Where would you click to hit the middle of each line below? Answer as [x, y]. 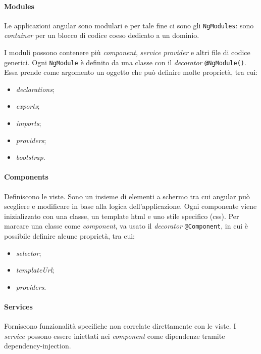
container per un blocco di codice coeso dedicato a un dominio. [102, 35]
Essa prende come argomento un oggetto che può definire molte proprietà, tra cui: [131, 72]
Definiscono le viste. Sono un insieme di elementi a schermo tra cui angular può [127, 196]
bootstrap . [31, 157]
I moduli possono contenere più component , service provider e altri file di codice [127, 52]
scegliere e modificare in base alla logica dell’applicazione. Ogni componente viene [130, 206]
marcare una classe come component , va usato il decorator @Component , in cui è [126, 226]
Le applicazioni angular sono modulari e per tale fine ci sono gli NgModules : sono [129, 25]
